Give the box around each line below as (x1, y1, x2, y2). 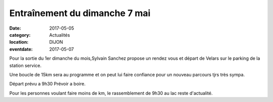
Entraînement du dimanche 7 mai (9, 8, 151, 19)
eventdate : (9, 46, 33, 52)
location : (9, 39, 29, 45)
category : (9, 32, 31, 38)
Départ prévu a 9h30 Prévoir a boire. (9, 81, 86, 87)
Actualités (49, 32, 70, 38)
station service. (9, 62, 41, 68)
